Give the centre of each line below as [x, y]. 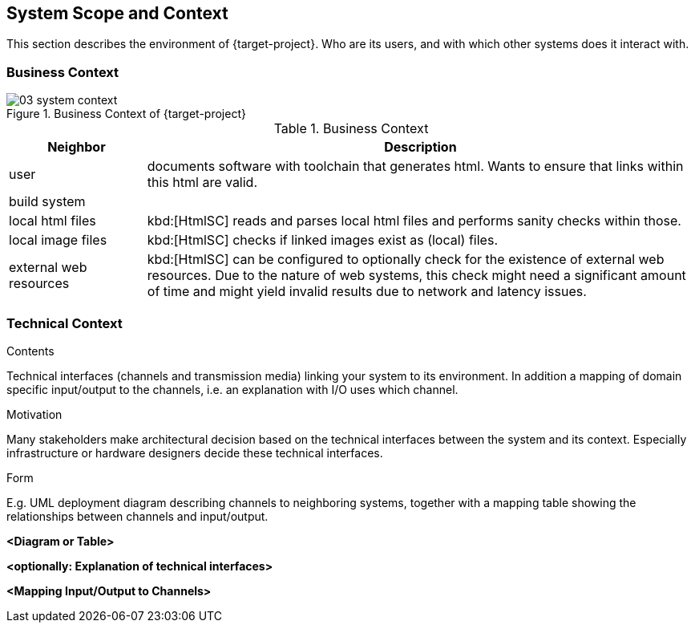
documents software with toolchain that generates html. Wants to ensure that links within [415, 166]
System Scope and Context [117, 13]
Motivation [34, 414]
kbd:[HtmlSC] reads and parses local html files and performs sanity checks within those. [414, 221]
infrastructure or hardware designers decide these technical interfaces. [195, 452]
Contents [30, 351]
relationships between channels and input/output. [137, 516]
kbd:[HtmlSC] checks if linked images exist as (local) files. [322, 240]
